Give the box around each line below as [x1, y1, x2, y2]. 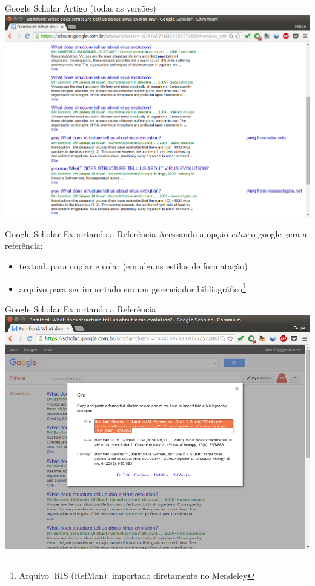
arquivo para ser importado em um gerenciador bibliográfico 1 [19, 280, 246, 295]
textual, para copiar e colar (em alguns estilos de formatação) [19, 260, 248, 272]
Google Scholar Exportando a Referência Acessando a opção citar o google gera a [5, 227, 307, 240]
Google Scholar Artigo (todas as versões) [5, 2, 156, 14]
